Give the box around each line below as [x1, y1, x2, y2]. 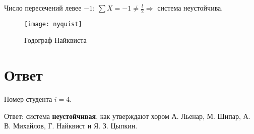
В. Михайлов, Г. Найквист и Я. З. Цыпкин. [4, 120, 138, 131]
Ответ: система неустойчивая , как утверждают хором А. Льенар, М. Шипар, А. [4, 110, 250, 121]
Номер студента [4, 94, 52, 104]
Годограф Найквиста [24, 35, 87, 45]
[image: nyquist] [24, 20, 82, 28]
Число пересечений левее [4, 3, 82, 13]
